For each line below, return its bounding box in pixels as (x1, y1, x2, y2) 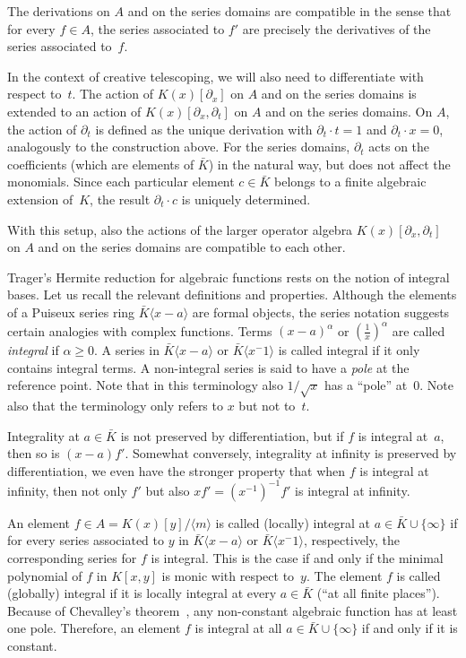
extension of (7, 189, 73, 208)
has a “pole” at (324, 376, 408, 394)
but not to (238, 395, 296, 414)
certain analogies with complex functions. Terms (7, 321, 272, 339)
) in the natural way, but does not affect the (208, 154, 451, 173)
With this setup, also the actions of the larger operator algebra (7, 220, 353, 238)
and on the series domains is (261, 84, 417, 103)
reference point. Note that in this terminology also (7, 376, 283, 394)
